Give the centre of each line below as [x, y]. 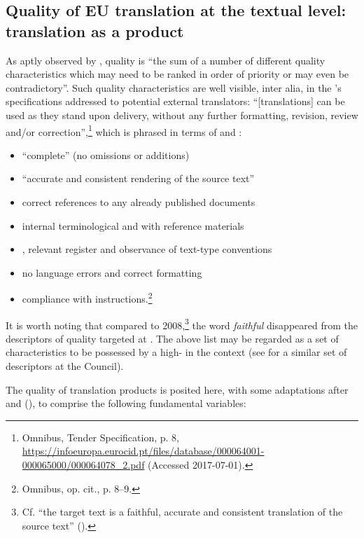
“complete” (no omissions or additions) [106, 154]
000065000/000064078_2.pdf [83, 465]
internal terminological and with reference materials [133, 225]
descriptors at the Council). [65, 366]
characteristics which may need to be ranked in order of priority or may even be [177, 74]
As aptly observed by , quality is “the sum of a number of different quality [166, 60]
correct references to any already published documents [139, 202]
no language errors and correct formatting [112, 272]
